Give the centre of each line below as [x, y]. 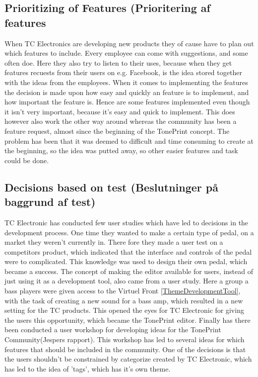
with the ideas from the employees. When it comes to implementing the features [126, 82]
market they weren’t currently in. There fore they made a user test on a [114, 242]
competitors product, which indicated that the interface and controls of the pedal [128, 251]
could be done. [27, 160]
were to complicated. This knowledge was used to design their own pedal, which [126, 261]
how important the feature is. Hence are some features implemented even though [127, 102]
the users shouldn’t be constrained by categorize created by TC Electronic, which [128, 359]
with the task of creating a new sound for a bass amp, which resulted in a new [124, 300]
